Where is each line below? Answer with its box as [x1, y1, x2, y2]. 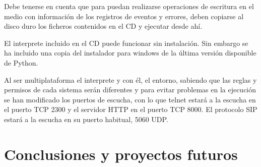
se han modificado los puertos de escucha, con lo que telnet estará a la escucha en [4, 94, 256, 104]
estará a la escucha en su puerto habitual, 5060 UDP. [4, 114, 168, 124]
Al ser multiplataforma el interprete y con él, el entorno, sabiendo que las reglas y [4, 74, 257, 85]
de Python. [4, 57, 38, 68]
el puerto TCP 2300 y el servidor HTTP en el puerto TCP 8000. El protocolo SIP [4, 104, 257, 115]
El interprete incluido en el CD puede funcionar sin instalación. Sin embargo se [4, 37, 248, 48]
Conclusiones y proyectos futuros [4, 143, 238, 164]
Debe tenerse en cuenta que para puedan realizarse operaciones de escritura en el [4, 1, 254, 11]
